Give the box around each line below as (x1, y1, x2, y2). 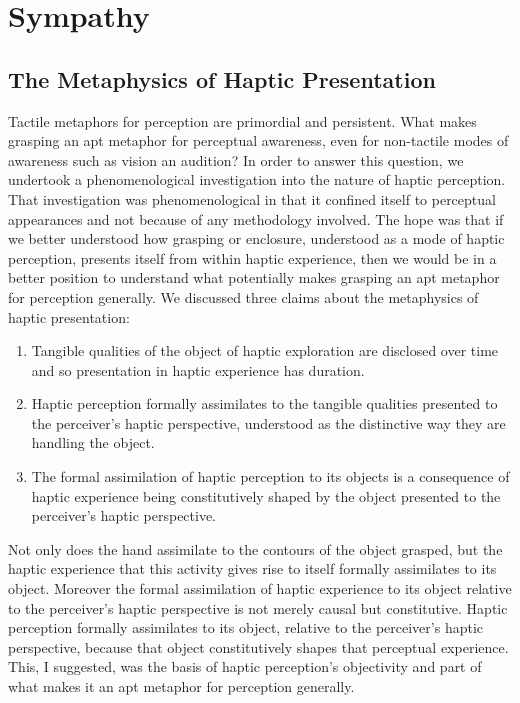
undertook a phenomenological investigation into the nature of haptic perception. (8, 169, 506, 190)
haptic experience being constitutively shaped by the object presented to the (31, 485, 501, 506)
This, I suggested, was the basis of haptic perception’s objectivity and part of (8, 656, 482, 677)
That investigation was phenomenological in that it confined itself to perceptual (8, 188, 496, 209)
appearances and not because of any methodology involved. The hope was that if (8, 208, 504, 229)
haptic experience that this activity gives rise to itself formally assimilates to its (8, 558, 497, 579)
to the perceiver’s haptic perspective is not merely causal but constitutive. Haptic (8, 597, 508, 618)
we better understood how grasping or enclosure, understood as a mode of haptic (8, 228, 505, 249)
